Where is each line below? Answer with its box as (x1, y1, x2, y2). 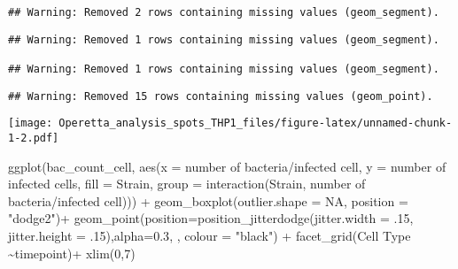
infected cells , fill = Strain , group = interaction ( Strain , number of (8, 174, 366, 193)
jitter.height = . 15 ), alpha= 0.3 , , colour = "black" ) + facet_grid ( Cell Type (8, 226, 411, 244)
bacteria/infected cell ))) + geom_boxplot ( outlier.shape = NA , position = (8, 191, 408, 210)
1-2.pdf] (8, 131, 59, 144)
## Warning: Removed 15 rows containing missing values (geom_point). (8, 89, 433, 103)
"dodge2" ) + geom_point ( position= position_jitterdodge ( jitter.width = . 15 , (8, 209, 414, 227)
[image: (8, 117, 53, 130)
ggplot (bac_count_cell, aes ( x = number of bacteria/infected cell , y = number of (8, 157, 446, 175)
